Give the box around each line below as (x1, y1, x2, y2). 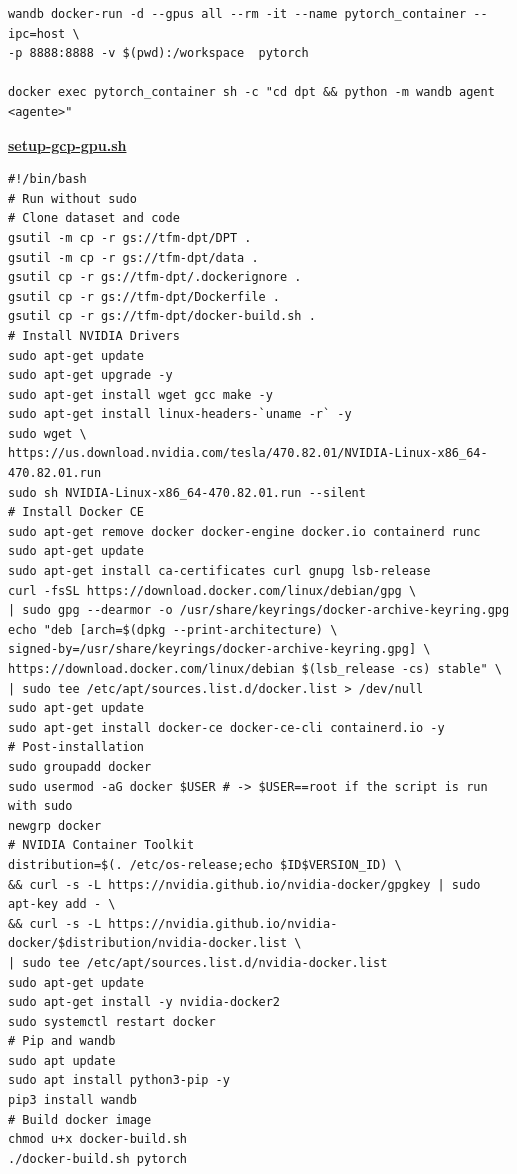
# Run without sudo (8, 191, 137, 206)
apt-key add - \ (8, 897, 116, 912)
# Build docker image (8, 1112, 152, 1127)
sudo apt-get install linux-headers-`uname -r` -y (8, 407, 352, 422)
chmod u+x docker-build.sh (8, 1132, 187, 1147)
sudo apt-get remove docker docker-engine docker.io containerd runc (8, 524, 481, 539)
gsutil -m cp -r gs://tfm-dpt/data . (8, 250, 259, 265)
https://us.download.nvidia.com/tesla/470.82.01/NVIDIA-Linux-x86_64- (8, 446, 488, 461)
